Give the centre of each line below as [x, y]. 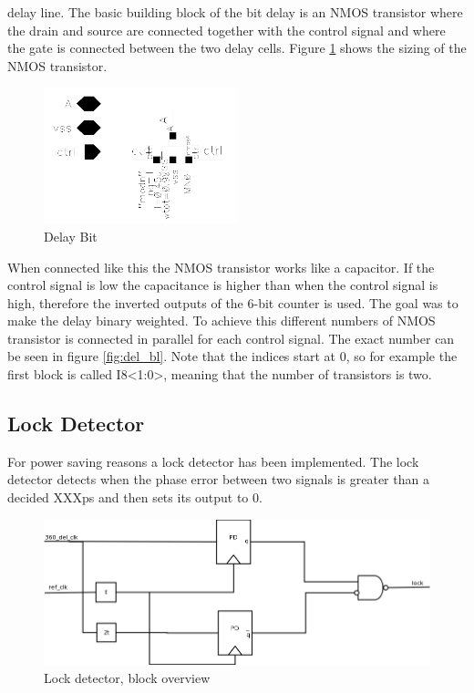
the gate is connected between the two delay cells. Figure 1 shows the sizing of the [237, 48]
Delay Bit [71, 236]
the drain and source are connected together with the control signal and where [227, 30]
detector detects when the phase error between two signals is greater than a [218, 479]
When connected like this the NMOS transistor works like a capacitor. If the [221, 267]
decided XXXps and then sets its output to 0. [135, 497]
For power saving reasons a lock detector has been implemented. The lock [213, 461]
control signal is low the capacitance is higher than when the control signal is [223, 285]
